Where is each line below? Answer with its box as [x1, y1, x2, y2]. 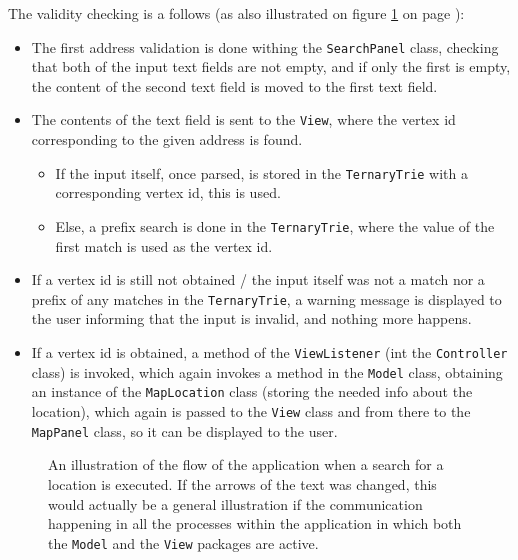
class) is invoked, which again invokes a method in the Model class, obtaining [31, 361, 503, 382]
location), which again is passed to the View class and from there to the [31, 401, 471, 421]
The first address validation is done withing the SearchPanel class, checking [31, 36, 499, 57]
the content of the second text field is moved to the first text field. [31, 75, 438, 96]
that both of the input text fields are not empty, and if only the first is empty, [31, 56, 511, 77]
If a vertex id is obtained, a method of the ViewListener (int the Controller [31, 342, 508, 363]
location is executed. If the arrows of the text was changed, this [48, 473, 437, 494]
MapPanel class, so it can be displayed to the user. [31, 420, 338, 441]
